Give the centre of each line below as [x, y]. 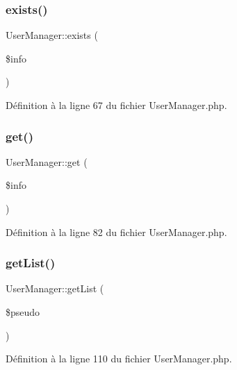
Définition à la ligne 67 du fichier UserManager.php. [116, 105]
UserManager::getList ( [55, 288]
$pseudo [23, 312]
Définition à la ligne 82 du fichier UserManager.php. [116, 232]
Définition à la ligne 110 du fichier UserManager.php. [119, 359]
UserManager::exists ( [52, 35]
